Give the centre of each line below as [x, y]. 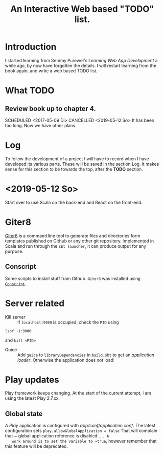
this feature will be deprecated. [36, 446]
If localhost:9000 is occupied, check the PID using [68, 322]
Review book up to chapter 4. [51, 108]
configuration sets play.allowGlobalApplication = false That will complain [81, 431]
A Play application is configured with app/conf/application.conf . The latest [80, 426]
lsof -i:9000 [18, 331]
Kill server [15, 317]
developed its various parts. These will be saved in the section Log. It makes [82, 164]
